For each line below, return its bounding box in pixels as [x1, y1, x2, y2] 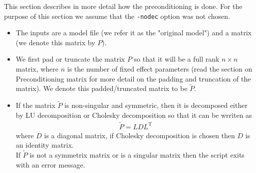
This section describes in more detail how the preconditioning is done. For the [4, 1, 243, 11]
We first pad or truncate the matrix [15, 54, 125, 64]
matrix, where [15, 64, 59, 74]
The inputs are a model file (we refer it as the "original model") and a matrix [15, 27, 252, 38]
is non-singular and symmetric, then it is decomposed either [64, 100, 248, 110]
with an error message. [15, 159, 85, 170]
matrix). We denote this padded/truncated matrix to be [15, 83, 188, 93]
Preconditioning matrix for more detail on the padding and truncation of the [15, 73, 251, 84]
